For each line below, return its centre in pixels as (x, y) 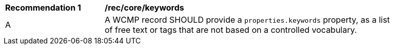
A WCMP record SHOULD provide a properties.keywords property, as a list (247, 20)
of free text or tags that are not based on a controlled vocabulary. (231, 30)
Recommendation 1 (43, 8)
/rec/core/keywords (144, 8)
